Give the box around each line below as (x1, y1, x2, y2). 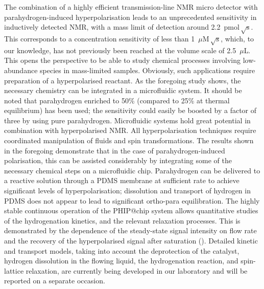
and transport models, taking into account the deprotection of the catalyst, (4, 245, 239, 256)
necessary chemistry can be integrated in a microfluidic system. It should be (4, 85, 242, 96)
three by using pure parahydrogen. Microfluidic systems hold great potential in (4, 115, 251, 125)
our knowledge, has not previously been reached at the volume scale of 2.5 (4, 45, 236, 55)
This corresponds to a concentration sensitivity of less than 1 (4, 33, 195, 43)
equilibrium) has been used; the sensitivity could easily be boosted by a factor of (4, 105, 257, 116)
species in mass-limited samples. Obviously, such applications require (40, 64, 255, 75)
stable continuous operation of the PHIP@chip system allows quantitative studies (4, 205, 258, 216)
